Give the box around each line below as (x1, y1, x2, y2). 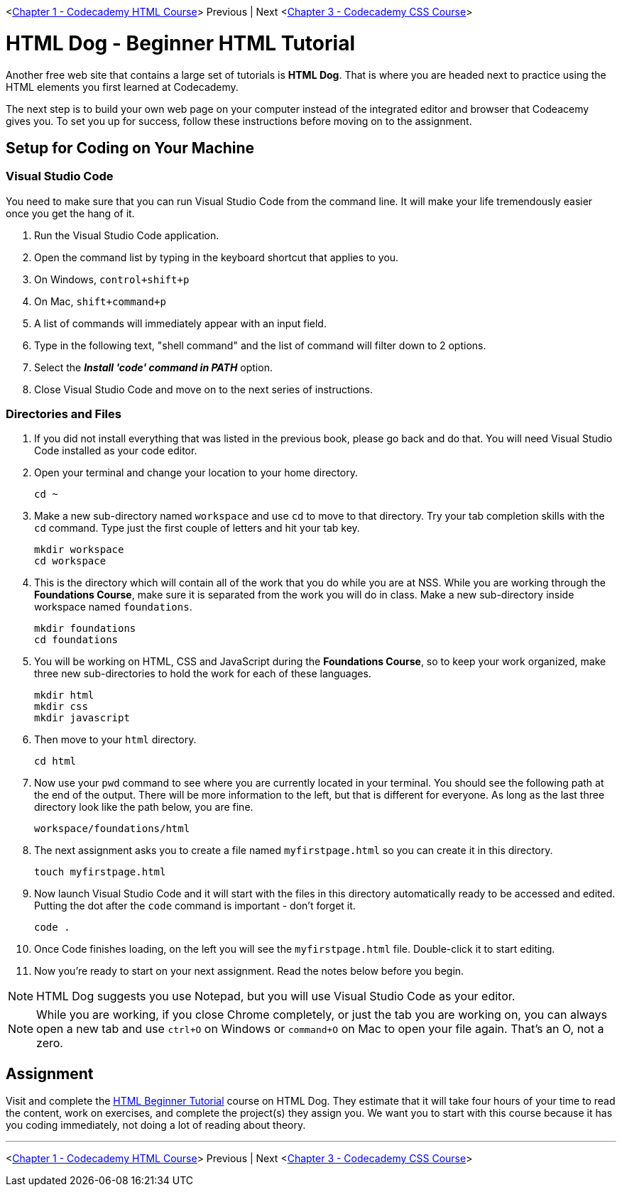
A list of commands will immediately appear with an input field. (34, 317, 327, 329)
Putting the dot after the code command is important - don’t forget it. (34, 900, 356, 912)
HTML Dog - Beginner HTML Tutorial (6, 31, 355, 55)
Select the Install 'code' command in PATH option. (34, 361, 273, 373)
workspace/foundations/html (34, 823, 190, 835)
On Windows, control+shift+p (34, 273, 190, 285)
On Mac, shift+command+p (34, 295, 166, 307)
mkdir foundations (34, 623, 136, 635)
